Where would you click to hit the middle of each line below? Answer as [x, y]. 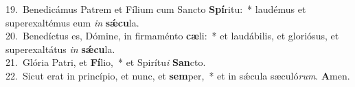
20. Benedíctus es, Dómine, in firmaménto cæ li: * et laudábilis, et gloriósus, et [172, 36]
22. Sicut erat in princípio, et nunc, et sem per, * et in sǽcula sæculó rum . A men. [178, 75]
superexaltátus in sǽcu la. [60, 49]
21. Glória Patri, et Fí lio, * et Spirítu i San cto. [106, 62]
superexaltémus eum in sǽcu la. [72, 22]
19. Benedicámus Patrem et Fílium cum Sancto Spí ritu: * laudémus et [156, 9]
